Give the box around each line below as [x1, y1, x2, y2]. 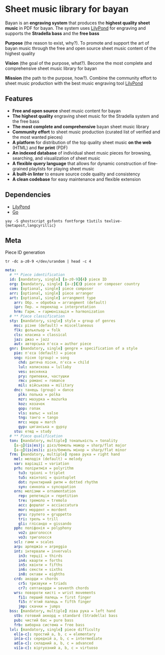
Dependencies [5, 191, 51, 199]
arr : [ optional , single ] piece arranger [9, 291, 94, 296]
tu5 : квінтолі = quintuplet [18, 475, 76, 480]
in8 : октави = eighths [18, 572, 65, 577]
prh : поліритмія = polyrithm [14, 466, 74, 471]
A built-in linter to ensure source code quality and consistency [12, 171, 140, 177]
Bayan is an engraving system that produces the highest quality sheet [5, 20, 150, 26]
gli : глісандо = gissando [18, 521, 71, 526]
